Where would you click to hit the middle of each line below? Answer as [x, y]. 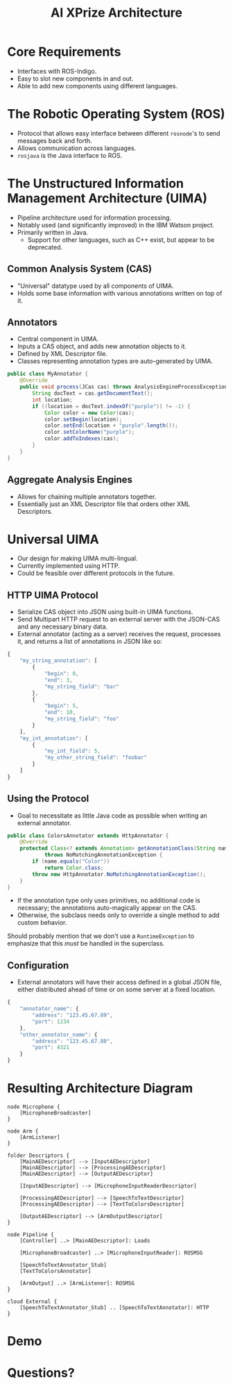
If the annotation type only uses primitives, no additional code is [109, 900]
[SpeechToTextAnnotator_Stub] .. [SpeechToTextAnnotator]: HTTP [114, 1307]
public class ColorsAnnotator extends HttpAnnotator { [88, 836]
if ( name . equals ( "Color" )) [71, 861]
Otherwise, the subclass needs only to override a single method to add [118, 915]
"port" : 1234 [51, 1021]
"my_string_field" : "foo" [81, 719]
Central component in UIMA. [58, 339]
